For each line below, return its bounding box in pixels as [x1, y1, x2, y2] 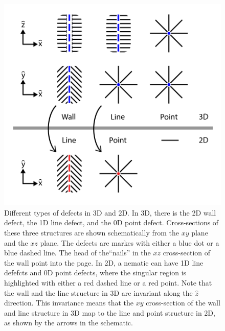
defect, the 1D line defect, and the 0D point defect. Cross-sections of [4, 217, 219, 228]
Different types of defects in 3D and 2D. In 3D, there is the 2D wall [4, 207, 216, 218]
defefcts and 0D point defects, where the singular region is [4, 267, 187, 278]
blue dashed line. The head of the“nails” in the [4, 247, 151, 258]
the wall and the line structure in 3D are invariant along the [4, 287, 193, 298]
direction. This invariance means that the [4, 297, 134, 308]
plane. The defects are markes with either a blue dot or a [40, 237, 219, 248]
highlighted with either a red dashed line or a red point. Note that [4, 277, 212, 288]
